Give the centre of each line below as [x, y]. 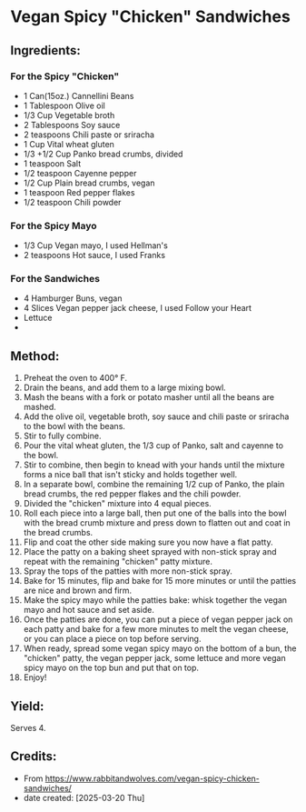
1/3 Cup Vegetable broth [69, 115]
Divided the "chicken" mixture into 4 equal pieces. [117, 504]
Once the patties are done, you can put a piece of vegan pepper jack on [158, 619]
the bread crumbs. [58, 533]
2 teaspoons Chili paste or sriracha [89, 135]
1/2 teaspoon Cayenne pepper [80, 173]
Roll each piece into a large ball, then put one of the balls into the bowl [155, 513]
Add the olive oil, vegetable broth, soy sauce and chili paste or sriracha [156, 416]
